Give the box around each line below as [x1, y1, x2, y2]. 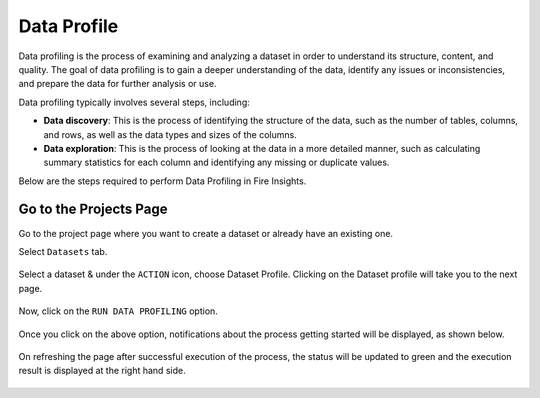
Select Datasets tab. [18, 245, 108, 257]
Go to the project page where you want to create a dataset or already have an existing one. [18, 227, 394, 239]
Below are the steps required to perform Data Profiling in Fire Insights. [18, 175, 307, 187]
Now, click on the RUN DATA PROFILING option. [18, 305, 219, 317]
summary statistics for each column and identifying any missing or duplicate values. [43, 156, 390, 169]
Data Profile [18, 15, 119, 37]
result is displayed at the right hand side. [18, 365, 186, 377]
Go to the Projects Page [18, 201, 168, 218]
